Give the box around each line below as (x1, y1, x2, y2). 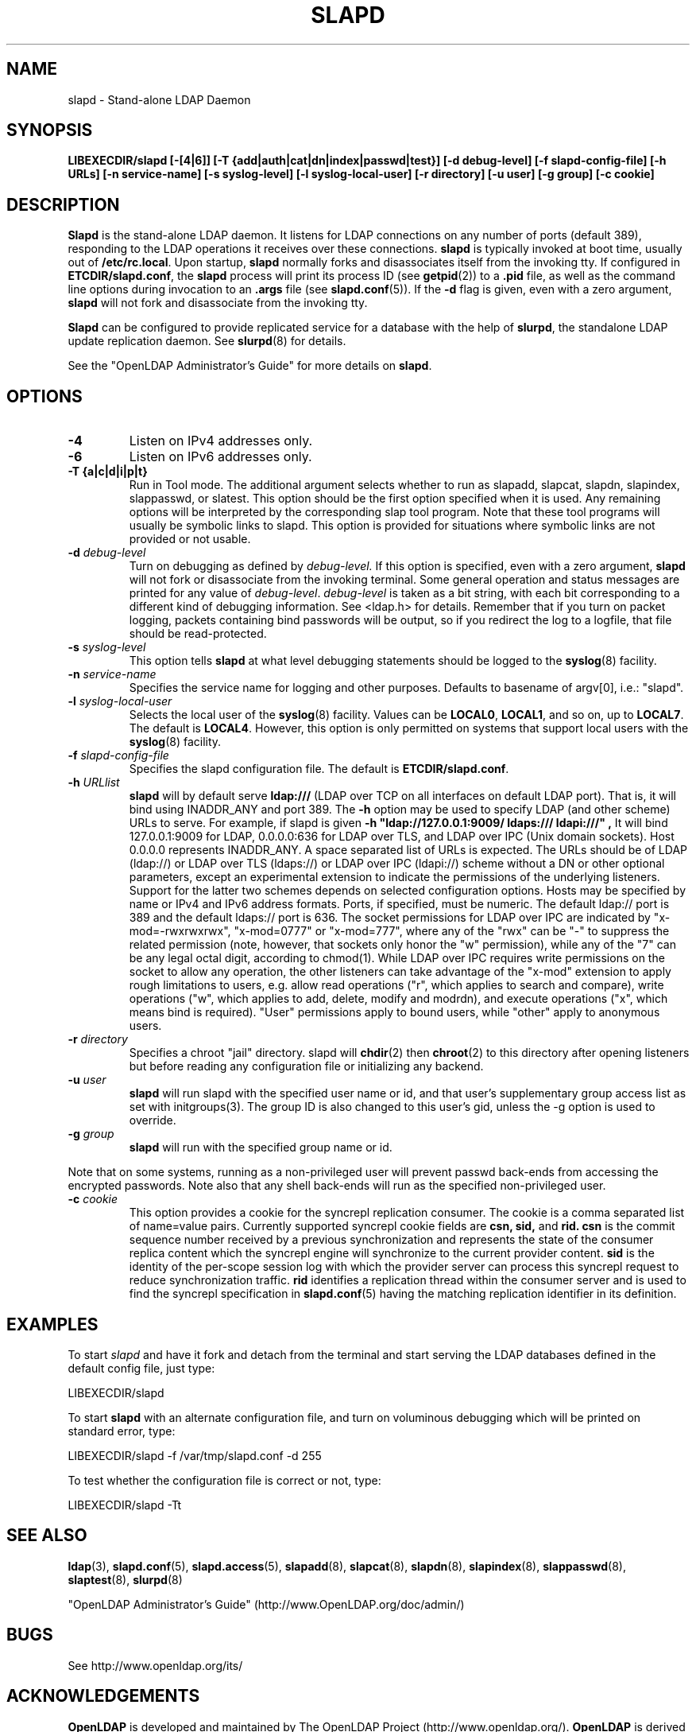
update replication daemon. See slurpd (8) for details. (68, 334, 346, 348)
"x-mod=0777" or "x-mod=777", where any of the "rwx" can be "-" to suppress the (234, 924, 670, 938)
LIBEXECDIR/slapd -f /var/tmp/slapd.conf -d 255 (68, 1448, 322, 1462)
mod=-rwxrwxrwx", (129, 924, 231, 938)
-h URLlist (68, 775, 120, 790)
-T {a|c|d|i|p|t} (68, 464, 148, 479)
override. (129, 1113, 176, 1128)
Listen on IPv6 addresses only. (129, 449, 312, 465)
